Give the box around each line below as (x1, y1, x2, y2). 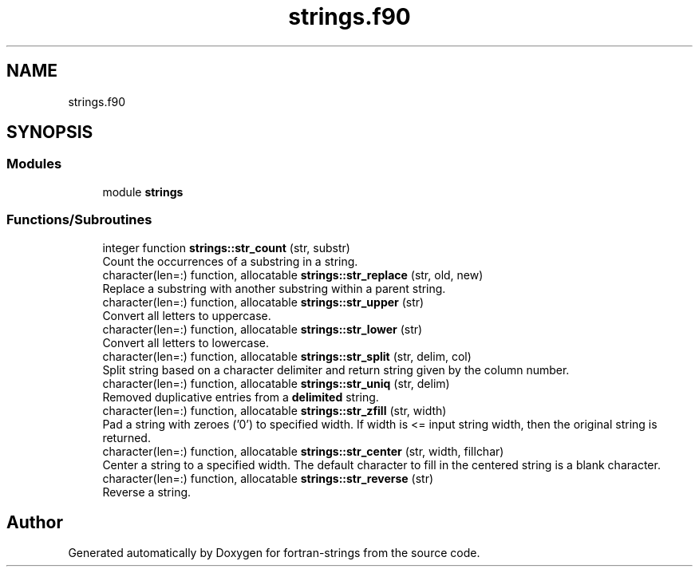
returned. (102, 430, 151, 445)
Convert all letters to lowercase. (102, 335, 270, 350)
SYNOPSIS (6, 122, 93, 143)
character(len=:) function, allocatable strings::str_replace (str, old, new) (102, 267, 484, 282)
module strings (102, 184, 184, 199)
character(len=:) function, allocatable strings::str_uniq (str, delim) (102, 376, 450, 390)
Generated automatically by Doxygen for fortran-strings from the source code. (68, 546, 480, 560)
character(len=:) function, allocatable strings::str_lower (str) (102, 322, 423, 336)
